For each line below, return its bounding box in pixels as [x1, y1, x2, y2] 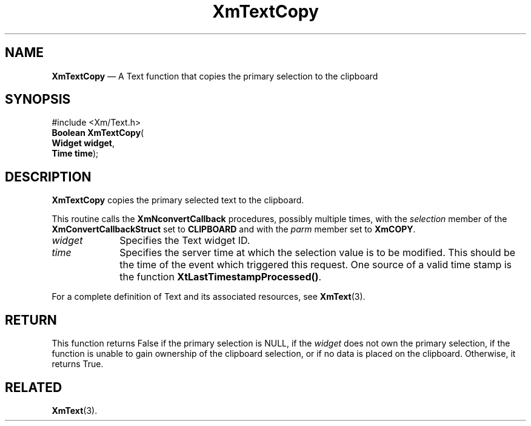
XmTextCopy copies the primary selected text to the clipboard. [52, 195, 304, 206]
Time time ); [52, 148, 99, 159]
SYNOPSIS [5, 92, 71, 107]
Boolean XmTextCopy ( [52, 127, 144, 138]
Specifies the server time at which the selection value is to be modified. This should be [119, 246, 516, 259]
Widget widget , [52, 138, 115, 149]
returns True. [52, 359, 104, 370]
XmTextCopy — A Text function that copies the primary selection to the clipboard [52, 70, 378, 81]
